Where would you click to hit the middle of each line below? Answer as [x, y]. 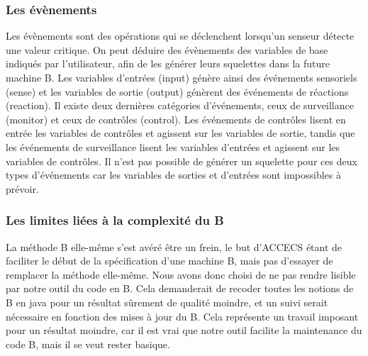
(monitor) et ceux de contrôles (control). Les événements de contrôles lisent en [176, 119]
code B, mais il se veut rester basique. [88, 344]
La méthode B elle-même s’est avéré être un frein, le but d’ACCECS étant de [174, 246]
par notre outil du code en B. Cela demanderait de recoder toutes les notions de [180, 288]
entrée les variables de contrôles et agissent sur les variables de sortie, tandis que [180, 133]
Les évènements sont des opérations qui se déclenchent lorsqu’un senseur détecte [180, 36]
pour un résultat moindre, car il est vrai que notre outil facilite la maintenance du [184, 330]
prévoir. [22, 188]
